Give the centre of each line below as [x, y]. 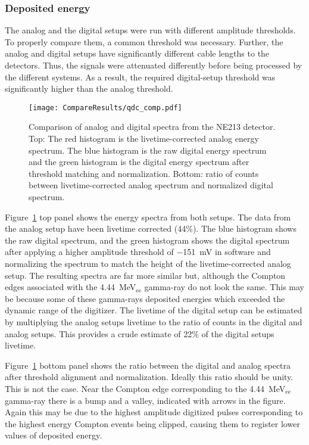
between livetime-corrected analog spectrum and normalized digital [151, 185]
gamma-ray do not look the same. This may [224, 287]
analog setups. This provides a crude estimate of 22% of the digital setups [140, 333]
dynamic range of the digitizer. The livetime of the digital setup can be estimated [154, 310]
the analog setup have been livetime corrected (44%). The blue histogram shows [151, 228]
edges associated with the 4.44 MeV [71, 287]
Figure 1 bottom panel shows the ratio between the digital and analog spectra [148, 365]
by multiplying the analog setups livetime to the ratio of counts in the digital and [154, 321]
